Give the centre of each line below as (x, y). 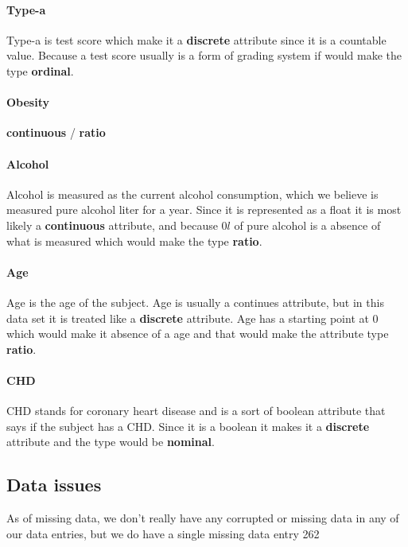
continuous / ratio (56, 132)
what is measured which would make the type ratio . (134, 241)
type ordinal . (40, 70)
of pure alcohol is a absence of (307, 225)
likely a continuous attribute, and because (112, 225)
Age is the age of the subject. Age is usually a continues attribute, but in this (195, 302)
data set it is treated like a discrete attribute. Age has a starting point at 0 (192, 318)
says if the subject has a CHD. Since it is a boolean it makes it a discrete (188, 426)
